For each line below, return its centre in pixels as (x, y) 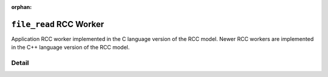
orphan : (22, 7)
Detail (20, 63)
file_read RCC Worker (58, 24)
